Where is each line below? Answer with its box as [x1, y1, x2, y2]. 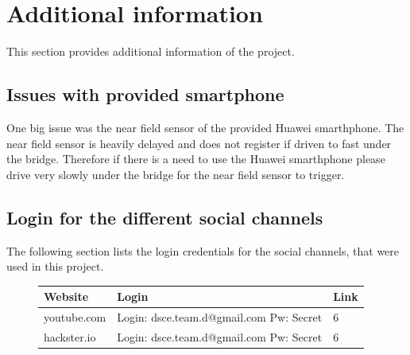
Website [44, 288, 89, 305]
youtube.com [44, 309, 106, 326]
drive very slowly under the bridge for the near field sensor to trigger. [6, 166, 345, 182]
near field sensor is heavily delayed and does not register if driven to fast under [6, 135, 392, 151]
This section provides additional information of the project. [6, 43, 295, 60]
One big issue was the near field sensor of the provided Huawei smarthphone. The [6, 119, 404, 135]
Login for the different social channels [6, 205, 323, 229]
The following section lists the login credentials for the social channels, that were [6, 242, 400, 259]
